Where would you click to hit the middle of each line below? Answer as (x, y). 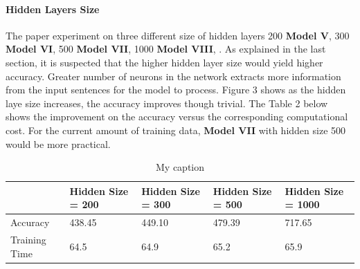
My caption (180, 167)
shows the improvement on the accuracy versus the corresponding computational (177, 117)
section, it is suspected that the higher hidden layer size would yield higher (164, 62)
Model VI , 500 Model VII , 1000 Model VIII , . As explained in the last (166, 49)
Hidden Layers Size (53, 9)
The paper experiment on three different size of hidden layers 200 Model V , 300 (178, 35)
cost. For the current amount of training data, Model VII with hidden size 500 (176, 130)
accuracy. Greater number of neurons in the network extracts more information (173, 76)
